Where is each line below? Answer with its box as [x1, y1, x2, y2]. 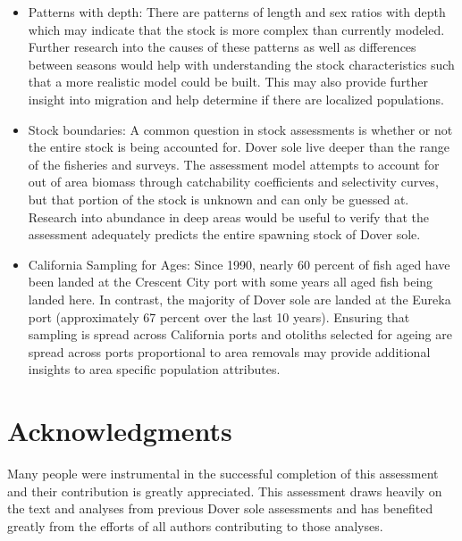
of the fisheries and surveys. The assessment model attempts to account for [28, 154, 440, 173]
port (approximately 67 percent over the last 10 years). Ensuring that [28, 307, 410, 326]
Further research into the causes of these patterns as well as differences [28, 37, 416, 56]
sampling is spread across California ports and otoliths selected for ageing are [28, 325, 452, 344]
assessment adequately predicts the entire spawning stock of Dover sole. [28, 225, 421, 244]
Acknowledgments [7, 412, 232, 449]
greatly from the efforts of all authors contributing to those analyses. [7, 516, 383, 535]
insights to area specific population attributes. [28, 360, 281, 379]
